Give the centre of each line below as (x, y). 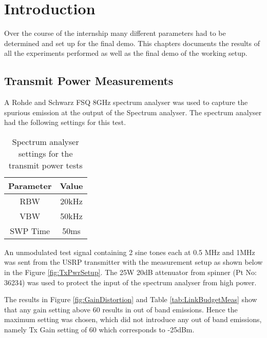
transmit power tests (45, 165)
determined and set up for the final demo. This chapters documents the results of (132, 43)
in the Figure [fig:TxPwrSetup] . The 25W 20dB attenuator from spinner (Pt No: (130, 272)
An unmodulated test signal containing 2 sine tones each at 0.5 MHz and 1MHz (130, 252)
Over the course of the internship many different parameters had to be (115, 33)
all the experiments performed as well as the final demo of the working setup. (126, 53)
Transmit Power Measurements (89, 81)
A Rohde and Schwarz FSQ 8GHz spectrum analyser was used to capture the (126, 102)
